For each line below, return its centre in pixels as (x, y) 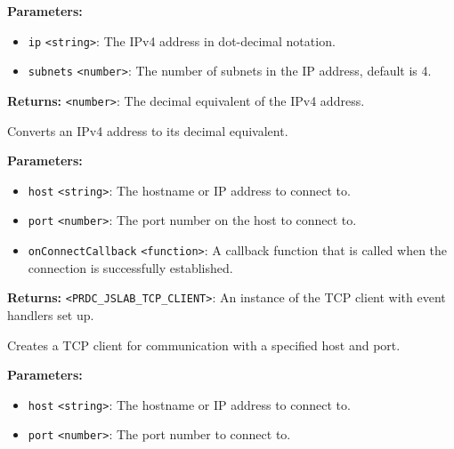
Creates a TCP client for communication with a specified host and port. (204, 345)
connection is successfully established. (130, 267)
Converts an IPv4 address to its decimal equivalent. (148, 130)
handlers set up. (51, 314)
